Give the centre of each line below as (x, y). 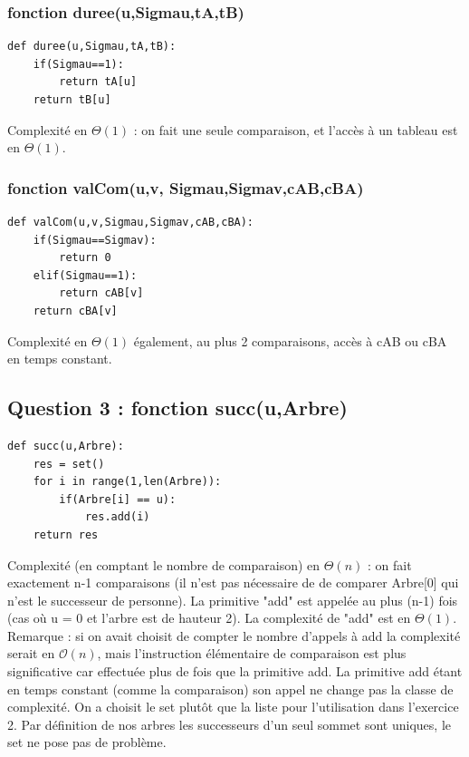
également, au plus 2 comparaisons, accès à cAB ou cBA (290, 340)
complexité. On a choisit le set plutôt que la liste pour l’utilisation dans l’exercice (233, 707)
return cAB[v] (101, 293)
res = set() (69, 464)
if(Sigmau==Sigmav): (95, 240)
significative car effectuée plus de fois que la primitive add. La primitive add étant (235, 671)
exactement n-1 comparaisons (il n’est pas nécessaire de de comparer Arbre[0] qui (233, 582)
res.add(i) (117, 517)
